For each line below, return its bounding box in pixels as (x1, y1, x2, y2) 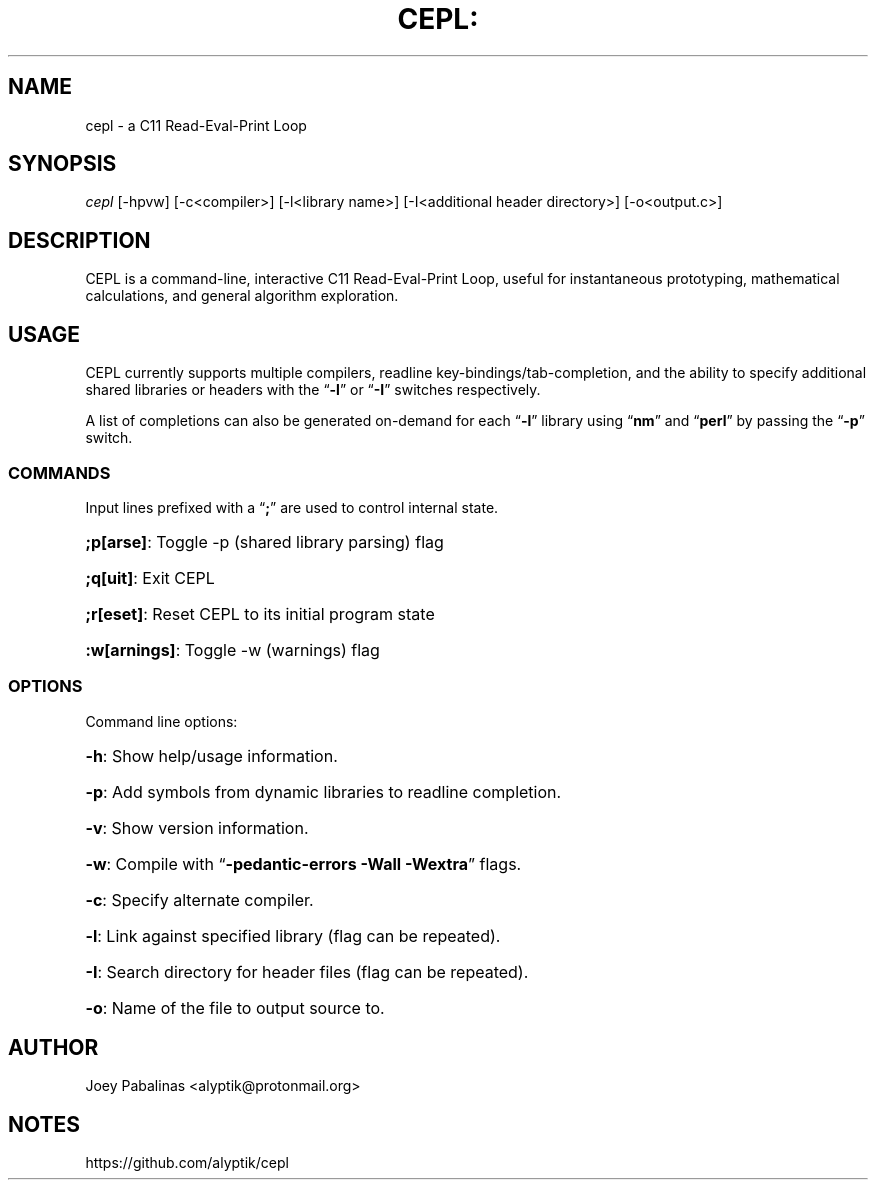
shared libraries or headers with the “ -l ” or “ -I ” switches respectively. (85, 381, 541, 399)
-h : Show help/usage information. (85, 745, 338, 766)
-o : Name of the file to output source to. (85, 997, 385, 1018)
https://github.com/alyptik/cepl (85, 1154, 289, 1172)
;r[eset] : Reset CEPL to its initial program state (85, 603, 435, 624)
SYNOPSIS (8, 151, 117, 177)
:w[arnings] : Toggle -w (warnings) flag (85, 639, 380, 660)
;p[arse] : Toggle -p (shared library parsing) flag (85, 531, 444, 552)
